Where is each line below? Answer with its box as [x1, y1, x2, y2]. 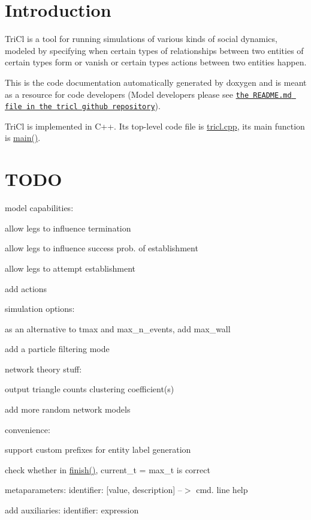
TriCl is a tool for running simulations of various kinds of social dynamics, [5, 32, 277, 45]
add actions [5, 282, 47, 294]
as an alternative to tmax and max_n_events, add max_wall [5, 322, 231, 335]
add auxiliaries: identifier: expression [5, 504, 139, 516]
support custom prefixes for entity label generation [5, 443, 191, 456]
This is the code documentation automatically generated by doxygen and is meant [5, 76, 307, 88]
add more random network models [5, 403, 131, 416]
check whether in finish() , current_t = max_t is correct [5, 463, 210, 476]
